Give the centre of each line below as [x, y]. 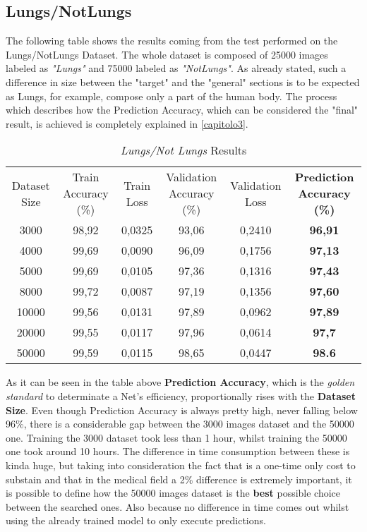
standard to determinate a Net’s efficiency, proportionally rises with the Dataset [181, 395]
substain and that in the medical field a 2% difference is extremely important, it [179, 479]
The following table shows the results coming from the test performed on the [172, 41]
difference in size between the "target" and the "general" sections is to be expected [183, 81]
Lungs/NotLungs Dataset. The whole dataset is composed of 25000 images [167, 54]
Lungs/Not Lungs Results [183, 150]
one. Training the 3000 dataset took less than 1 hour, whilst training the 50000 [176, 437]
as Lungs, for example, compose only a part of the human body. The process [172, 96]
